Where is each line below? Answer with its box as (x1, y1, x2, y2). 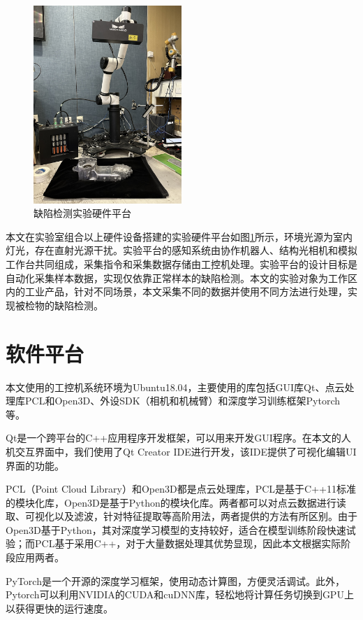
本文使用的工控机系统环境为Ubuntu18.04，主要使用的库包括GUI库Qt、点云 (6, 379, 345, 394)
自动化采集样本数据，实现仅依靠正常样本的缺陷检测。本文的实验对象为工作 (6, 270, 348, 285)
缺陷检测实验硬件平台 (34, 206, 131, 220)
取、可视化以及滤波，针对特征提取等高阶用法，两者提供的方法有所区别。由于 (6, 509, 357, 523)
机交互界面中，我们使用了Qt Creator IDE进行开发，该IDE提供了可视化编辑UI (6, 444, 357, 458)
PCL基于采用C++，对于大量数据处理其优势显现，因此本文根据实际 (34, 536, 341, 551)
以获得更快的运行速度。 (6, 600, 113, 615)
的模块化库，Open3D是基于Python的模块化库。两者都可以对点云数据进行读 (6, 495, 346, 509)
